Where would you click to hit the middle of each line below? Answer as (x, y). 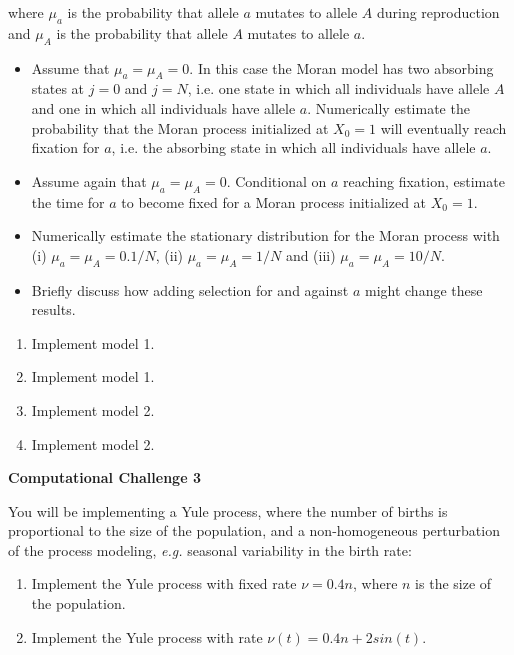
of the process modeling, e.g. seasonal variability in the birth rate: (210, 549)
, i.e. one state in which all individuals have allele (338, 88)
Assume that (70, 67)
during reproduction (438, 12)
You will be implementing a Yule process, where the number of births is (228, 510)
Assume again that (89, 180)
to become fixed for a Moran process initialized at (274, 201)
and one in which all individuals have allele (163, 107)
